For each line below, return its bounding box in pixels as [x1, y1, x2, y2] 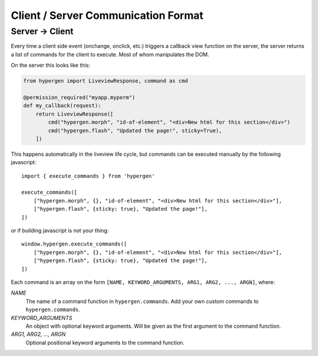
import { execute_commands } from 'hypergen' [21, 172, 155, 179]
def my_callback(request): [23, 102, 101, 109]
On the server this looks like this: [11, 62, 91, 69]
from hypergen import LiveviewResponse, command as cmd [23, 77, 188, 84]
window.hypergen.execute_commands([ [21, 241, 127, 247]
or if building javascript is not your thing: [11, 227, 109, 234]
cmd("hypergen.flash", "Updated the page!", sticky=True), [48, 127, 223, 134]
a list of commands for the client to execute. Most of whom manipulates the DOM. [11, 51, 210, 58]
